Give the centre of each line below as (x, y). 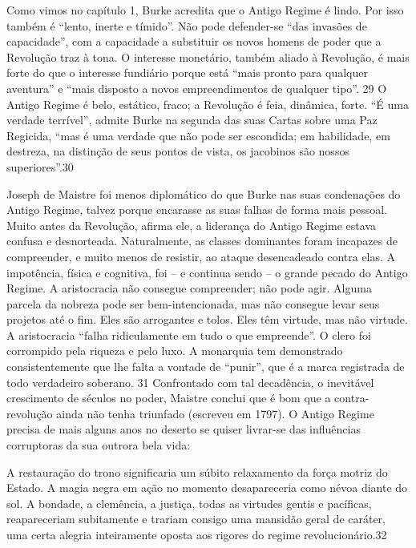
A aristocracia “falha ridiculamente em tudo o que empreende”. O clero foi (189, 334)
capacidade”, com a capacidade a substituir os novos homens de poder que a (194, 41)
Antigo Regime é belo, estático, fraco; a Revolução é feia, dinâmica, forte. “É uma (208, 104)
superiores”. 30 (40, 166)
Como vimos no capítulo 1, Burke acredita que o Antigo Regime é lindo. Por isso (205, 10)
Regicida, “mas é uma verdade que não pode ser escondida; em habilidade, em (198, 135)
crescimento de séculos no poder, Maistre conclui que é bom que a (169, 398)
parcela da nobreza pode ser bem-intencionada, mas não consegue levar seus (193, 303)
